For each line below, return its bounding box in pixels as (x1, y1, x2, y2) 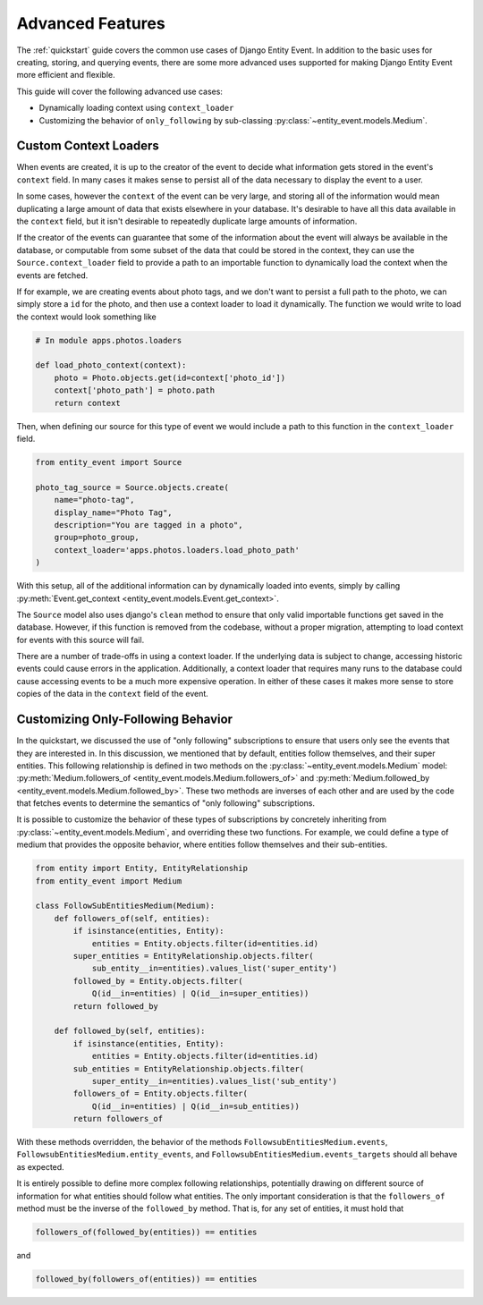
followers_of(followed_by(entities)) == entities (35, 1226, 258, 1237)
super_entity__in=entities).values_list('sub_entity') (91, 1076, 338, 1086)
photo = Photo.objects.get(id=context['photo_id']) (54, 372, 286, 383)
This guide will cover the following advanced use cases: (16, 86, 224, 97)
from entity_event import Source (35, 457, 182, 467)
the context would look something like (16, 311, 157, 322)
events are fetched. (16, 269, 89, 281)
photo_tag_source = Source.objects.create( (35, 482, 230, 492)
